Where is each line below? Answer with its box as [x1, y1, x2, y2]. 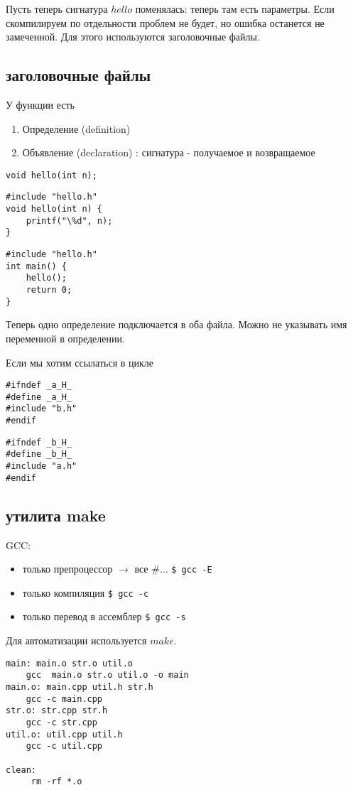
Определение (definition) [22, 121, 131, 136]
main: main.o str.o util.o [6, 658, 133, 669]
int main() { [6, 261, 67, 271]
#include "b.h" [6, 404, 77, 414]
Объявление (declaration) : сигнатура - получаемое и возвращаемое [22, 145, 315, 160]
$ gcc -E [171, 565, 212, 575]
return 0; [26, 285, 72, 296]
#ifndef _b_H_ [6, 437, 72, 448]
